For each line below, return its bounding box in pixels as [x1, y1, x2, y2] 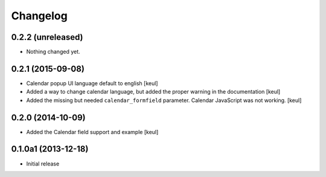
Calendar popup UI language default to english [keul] [26, 79, 158, 87]
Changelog [11, 9, 68, 22]
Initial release [26, 160, 60, 167]
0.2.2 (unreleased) [11, 32, 84, 42]
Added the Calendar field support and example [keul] [26, 128, 159, 135]
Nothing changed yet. [26, 48, 81, 56]
